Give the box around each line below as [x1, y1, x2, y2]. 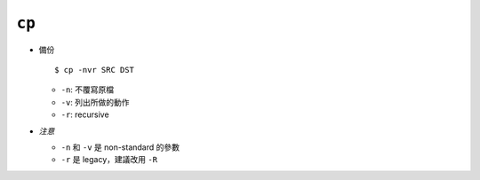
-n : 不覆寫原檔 [60, 84, 115, 95]
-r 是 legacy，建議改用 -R [60, 154, 158, 165]
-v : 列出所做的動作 [60, 97, 130, 107]
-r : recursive [60, 109, 110, 120]
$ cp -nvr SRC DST [54, 65, 135, 74]
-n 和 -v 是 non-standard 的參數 [60, 142, 180, 153]
